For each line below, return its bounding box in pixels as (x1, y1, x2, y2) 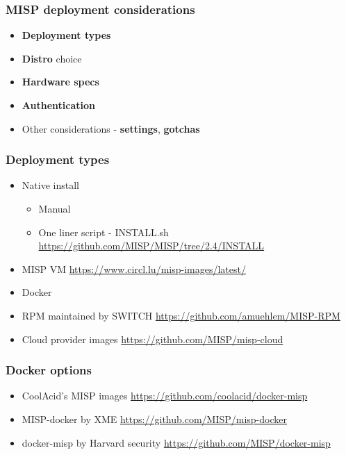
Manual (38, 201, 71, 215)
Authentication (22, 98, 95, 112)
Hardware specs (22, 74, 99, 89)
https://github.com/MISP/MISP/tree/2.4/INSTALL (38, 238, 265, 253)
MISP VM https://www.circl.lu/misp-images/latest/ (22, 261, 246, 276)
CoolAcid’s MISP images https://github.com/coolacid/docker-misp (22, 388, 308, 403)
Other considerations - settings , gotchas (22, 121, 200, 135)
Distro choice (22, 51, 82, 65)
